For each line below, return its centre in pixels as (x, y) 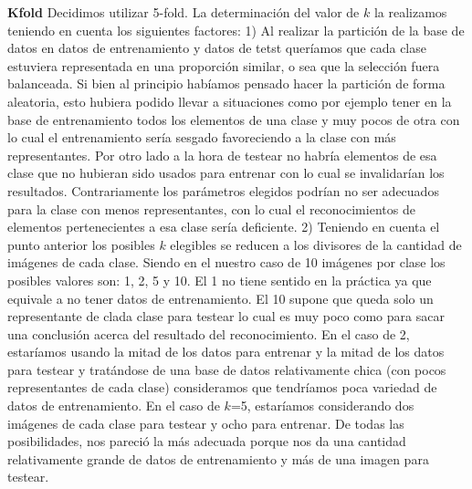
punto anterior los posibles (81, 244)
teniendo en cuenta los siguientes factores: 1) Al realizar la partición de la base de (236, 30)
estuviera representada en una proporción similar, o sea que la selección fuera (224, 65)
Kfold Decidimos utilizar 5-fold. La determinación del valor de (184, 12)
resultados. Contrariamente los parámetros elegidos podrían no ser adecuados (223, 190)
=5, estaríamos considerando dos (322, 406)
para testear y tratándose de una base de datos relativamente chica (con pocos (227, 369)
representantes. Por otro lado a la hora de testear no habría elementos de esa (222, 155)
